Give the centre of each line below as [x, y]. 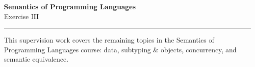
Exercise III [22, 16]
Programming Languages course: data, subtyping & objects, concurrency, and [120, 49]
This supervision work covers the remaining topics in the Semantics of [109, 40]
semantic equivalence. [36, 59]
